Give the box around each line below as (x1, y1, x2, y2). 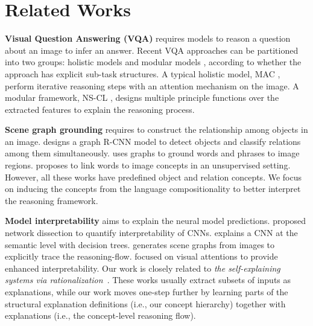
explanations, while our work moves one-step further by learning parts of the (5, 286, 288, 298)
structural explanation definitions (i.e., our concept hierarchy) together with (5, 297, 286, 310)
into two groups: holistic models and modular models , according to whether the (5, 56, 302, 68)
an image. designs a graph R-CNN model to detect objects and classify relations (5, 135, 301, 147)
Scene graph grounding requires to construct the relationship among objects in (5, 123, 308, 136)
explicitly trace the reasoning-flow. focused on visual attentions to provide (5, 250, 278, 263)
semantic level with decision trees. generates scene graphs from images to (5, 238, 275, 251)
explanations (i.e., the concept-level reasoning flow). (5, 309, 196, 322)
